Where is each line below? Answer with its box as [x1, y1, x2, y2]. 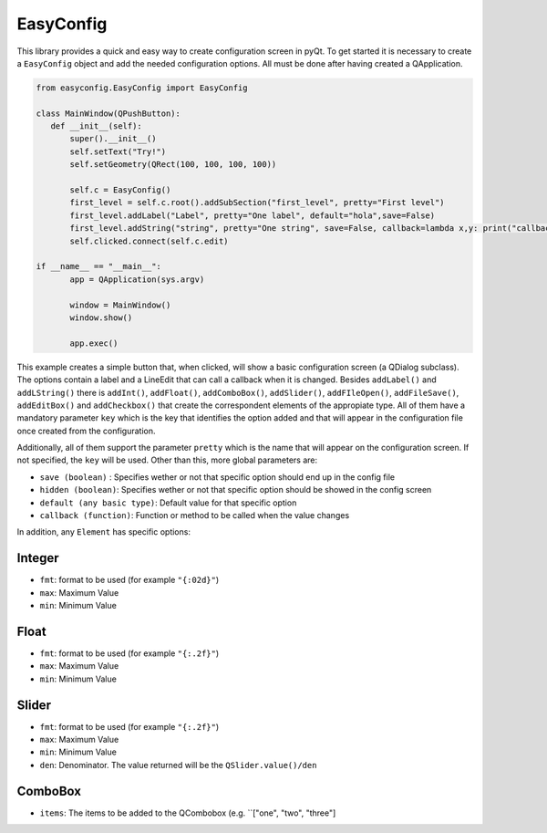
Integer [16, 550, 59, 566]
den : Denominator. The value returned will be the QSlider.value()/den [39, 759, 317, 770]
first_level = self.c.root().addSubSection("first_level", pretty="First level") [69, 197, 446, 208]
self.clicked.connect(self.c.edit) [69, 235, 229, 246]
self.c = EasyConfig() [69, 185, 171, 195]
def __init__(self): [50, 121, 143, 131]
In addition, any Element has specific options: [16, 526, 191, 537]
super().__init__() [69, 133, 157, 144]
